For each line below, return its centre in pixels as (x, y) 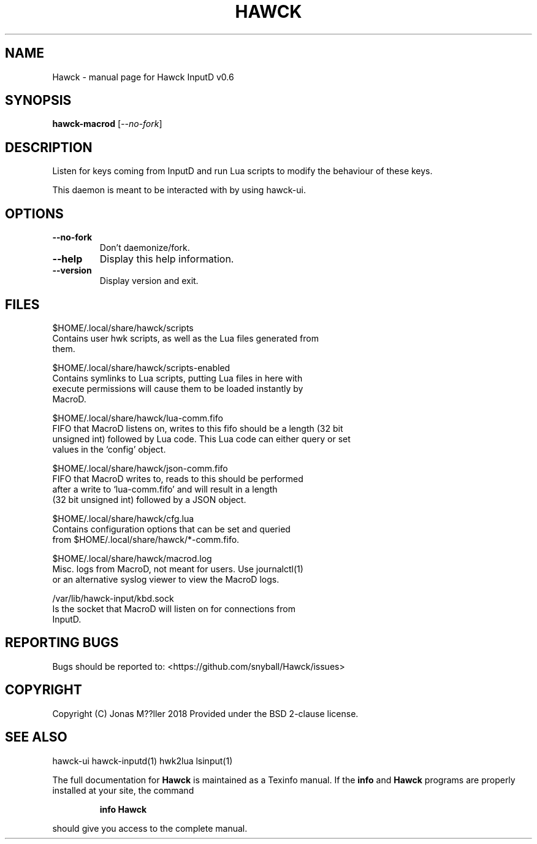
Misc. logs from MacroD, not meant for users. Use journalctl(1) (178, 569)
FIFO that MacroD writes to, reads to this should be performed (178, 478)
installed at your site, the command (123, 790)
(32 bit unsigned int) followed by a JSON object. (149, 499)
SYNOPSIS (38, 101)
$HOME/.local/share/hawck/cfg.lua (123, 518)
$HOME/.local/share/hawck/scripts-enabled (141, 367)
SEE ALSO (36, 737)
